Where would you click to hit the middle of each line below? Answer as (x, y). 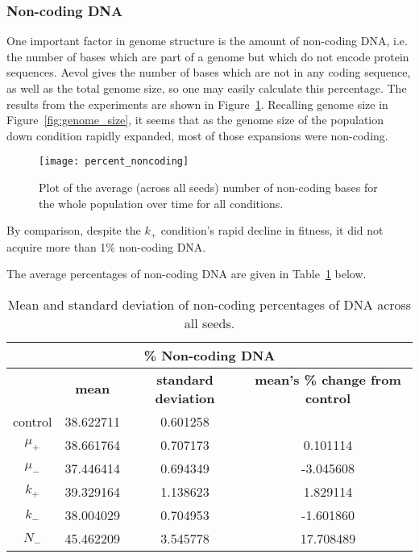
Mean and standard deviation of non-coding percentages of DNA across (209, 304)
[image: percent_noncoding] (114, 162)
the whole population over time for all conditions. (161, 203)
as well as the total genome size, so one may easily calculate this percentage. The (207, 88)
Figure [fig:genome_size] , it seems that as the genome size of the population (195, 120)
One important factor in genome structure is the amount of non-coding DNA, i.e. (207, 41)
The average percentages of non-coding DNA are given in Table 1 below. (187, 274)
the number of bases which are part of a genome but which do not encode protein (208, 56)
